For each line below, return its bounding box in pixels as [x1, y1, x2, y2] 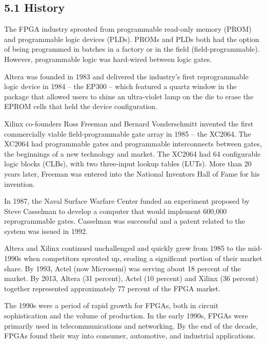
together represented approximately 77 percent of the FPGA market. [4, 283, 220, 293]
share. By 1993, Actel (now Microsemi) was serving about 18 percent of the [4, 263, 241, 273]
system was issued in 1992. [4, 225, 88, 236]
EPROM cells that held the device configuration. [4, 101, 157, 112]
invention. [4, 178, 35, 189]
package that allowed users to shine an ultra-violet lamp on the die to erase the [4, 91, 254, 101]
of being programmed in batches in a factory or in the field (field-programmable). [4, 44, 260, 54]
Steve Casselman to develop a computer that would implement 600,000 [4, 205, 227, 216]
